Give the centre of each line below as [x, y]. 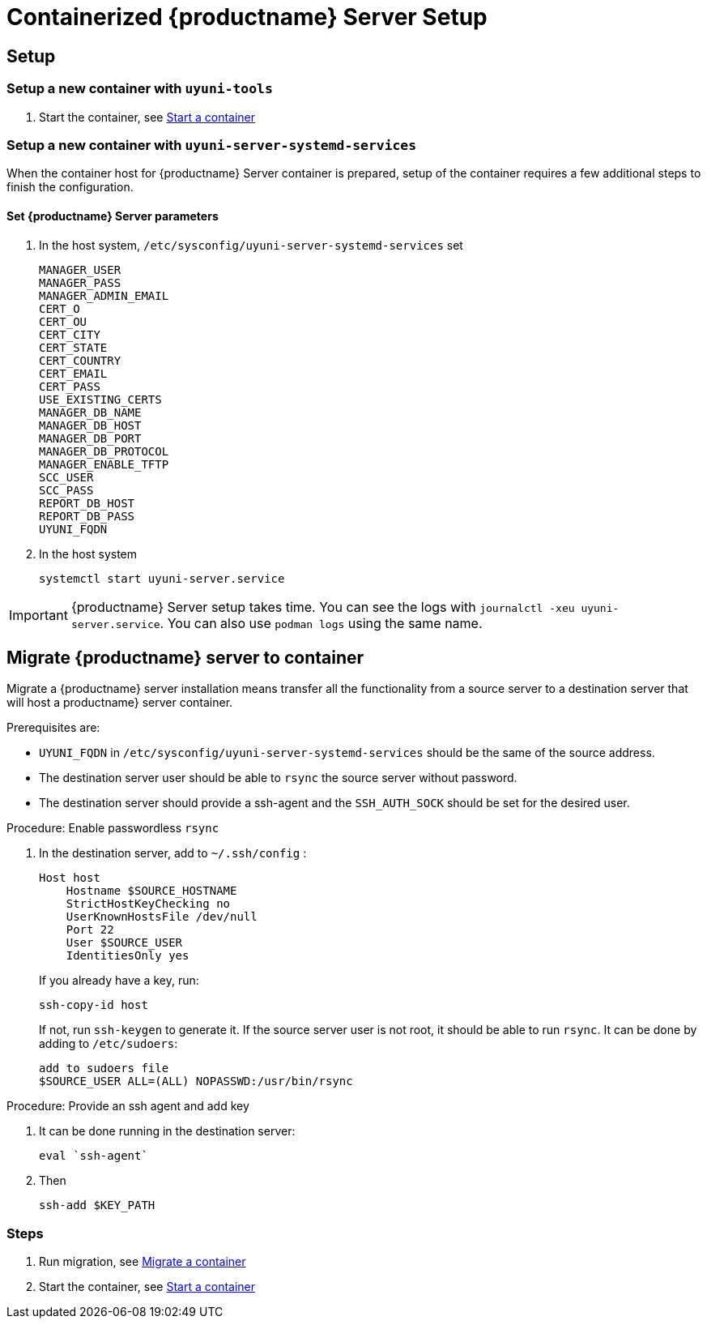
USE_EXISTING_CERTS [100, 399]
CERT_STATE [73, 347]
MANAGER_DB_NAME [90, 412]
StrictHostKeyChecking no [148, 904]
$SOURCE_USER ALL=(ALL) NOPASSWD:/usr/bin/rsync [196, 1081]
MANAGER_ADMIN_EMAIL [104, 295]
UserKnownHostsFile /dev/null [162, 917]
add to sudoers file [104, 1069]
